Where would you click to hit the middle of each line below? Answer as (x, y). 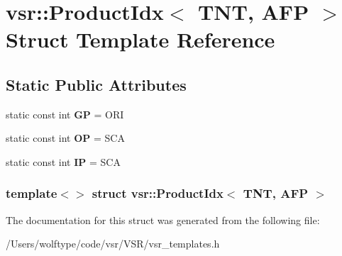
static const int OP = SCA (65, 138)
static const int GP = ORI (65, 114)
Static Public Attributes (96, 84)
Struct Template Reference (140, 39)
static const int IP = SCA (63, 161)
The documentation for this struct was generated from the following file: (163, 219)
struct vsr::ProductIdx (158, 193)
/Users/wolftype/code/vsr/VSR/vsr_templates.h (113, 244)
